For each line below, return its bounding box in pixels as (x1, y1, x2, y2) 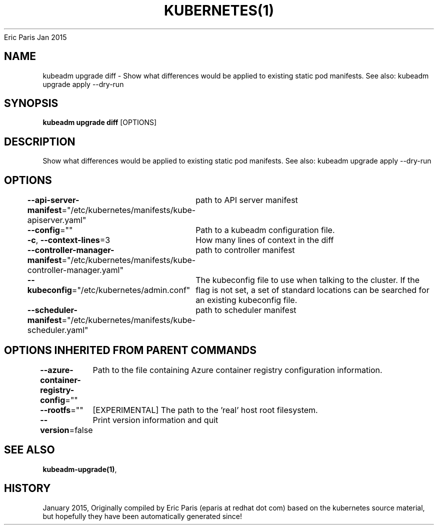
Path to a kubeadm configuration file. (195, 225, 335, 235)
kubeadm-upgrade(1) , (42, 464, 117, 473)
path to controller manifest (195, 245, 295, 255)
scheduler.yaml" (27, 325, 88, 335)
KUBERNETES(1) (163, 2, 274, 19)
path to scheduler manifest (195, 305, 296, 315)
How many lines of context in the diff (195, 235, 334, 245)
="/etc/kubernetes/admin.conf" (71, 285, 190, 295)
